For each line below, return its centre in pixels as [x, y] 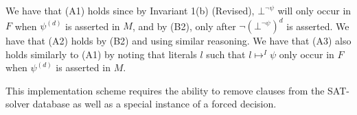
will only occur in [314, 10]
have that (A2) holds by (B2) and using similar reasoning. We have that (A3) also [178, 41]
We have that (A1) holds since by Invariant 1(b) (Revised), [130, 10]
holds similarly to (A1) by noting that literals [101, 54]
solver [18, 104]
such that [226, 54]
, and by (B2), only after [184, 26]
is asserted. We [318, 26]
